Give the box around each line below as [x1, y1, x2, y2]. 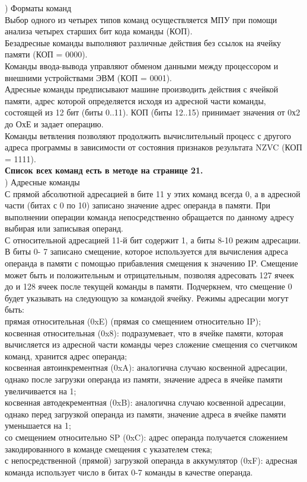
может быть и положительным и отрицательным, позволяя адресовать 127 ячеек [5, 268, 294, 281]
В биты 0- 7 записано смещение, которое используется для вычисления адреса [5, 245, 289, 258]
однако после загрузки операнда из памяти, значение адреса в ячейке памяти [5, 373, 283, 385]
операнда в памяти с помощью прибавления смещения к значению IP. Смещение [5, 257, 298, 269]
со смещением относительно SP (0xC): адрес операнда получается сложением [5, 430, 288, 443]
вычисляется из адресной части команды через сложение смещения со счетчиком [5, 338, 298, 351]
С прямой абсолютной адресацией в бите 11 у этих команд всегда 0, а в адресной [5, 187, 300, 200]
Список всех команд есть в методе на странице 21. [5, 164, 203, 176]
